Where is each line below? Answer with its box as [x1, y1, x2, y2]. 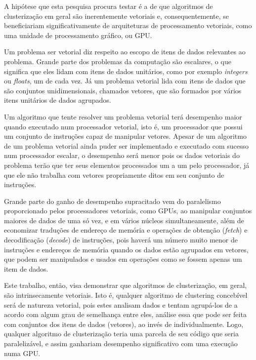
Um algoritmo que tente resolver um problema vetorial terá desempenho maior [4, 111, 242, 121]
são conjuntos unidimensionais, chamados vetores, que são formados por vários [4, 85, 242, 95]
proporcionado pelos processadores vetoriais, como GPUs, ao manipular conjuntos [4, 205, 252, 216]
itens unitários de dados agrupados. [4, 95, 111, 105]
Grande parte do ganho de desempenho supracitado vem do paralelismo [4, 196, 221, 206]
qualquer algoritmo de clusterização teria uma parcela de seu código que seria [4, 328, 239, 339]
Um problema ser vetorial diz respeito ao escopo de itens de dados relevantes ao [4, 46, 246, 57]
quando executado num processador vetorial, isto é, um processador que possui [4, 121, 243, 131]
